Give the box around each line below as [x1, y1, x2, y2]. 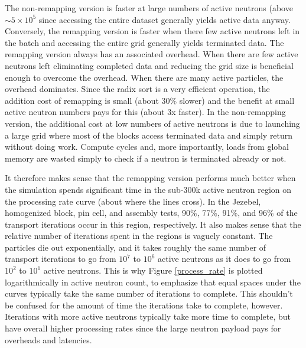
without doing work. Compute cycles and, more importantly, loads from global [5, 140, 289, 153]
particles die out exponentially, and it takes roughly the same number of [5, 241, 266, 253]
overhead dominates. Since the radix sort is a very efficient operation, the [5, 83, 270, 95]
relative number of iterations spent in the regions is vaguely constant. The [5, 229, 273, 242]
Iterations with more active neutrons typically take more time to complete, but [5, 310, 291, 323]
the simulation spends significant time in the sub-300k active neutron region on [5, 183, 292, 195]
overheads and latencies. [5, 333, 92, 346]
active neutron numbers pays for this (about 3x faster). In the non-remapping [5, 106, 286, 118]
